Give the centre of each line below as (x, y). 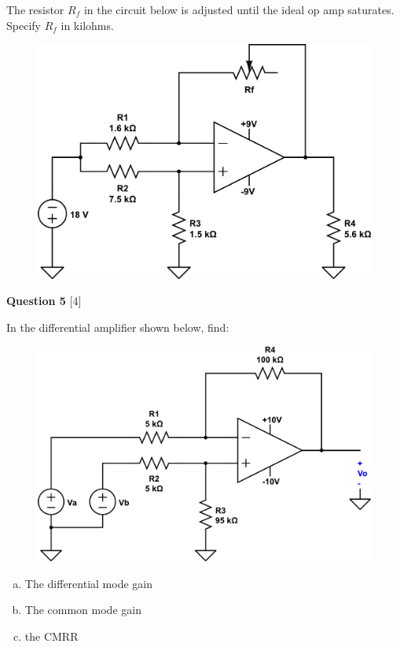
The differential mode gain (89, 583)
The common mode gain (83, 610)
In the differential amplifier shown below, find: (118, 327)
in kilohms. (87, 25)
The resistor (35, 9)
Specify (24, 25)
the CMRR (51, 636)
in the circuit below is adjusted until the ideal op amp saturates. (239, 9)
